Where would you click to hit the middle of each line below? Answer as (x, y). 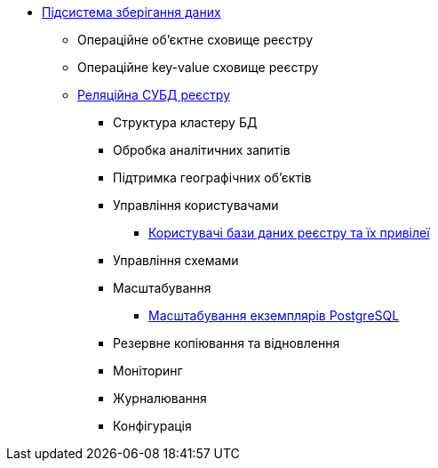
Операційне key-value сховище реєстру (198, 67)
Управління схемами (176, 260)
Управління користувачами (196, 205)
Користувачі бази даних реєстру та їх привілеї (289, 233)
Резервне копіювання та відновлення (227, 343)
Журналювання (160, 398)
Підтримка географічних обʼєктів (212, 178)
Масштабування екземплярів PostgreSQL (274, 315)
